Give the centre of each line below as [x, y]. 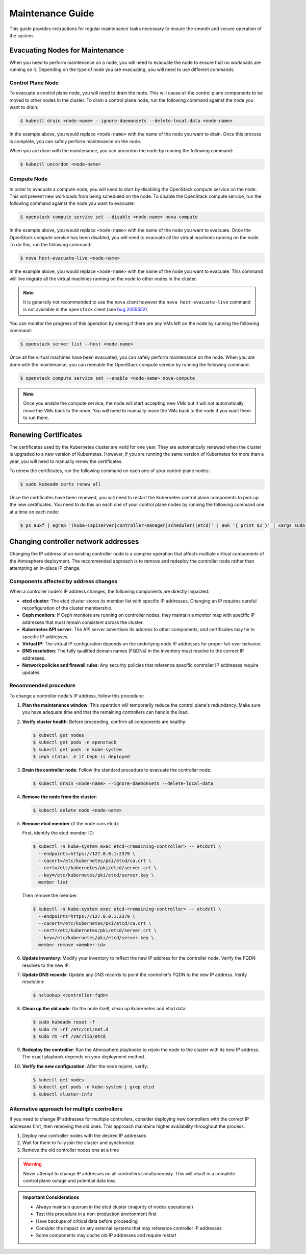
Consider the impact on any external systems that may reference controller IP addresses [129, 1228]
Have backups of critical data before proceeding [87, 1221]
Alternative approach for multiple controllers [66, 1109]
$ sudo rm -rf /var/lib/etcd [69, 1037]
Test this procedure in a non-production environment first [96, 1214]
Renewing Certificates [46, 435]
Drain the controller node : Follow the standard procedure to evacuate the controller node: [117, 770]
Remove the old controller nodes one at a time [71, 1150]
